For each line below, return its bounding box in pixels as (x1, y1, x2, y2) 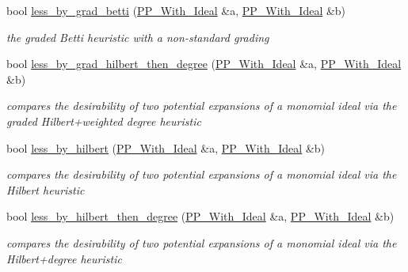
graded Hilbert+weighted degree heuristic (6, 112, 201, 129)
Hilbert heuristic (6, 181, 85, 198)
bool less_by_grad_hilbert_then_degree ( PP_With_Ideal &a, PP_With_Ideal (6, 55, 402, 72)
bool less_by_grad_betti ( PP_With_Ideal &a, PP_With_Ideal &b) (6, 2, 346, 18)
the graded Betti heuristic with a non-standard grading (6, 28, 269, 45)
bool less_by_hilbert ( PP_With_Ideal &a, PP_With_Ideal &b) (6, 139, 326, 156)
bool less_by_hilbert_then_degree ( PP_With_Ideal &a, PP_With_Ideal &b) (6, 208, 395, 225)
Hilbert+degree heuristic (6, 250, 122, 266)
